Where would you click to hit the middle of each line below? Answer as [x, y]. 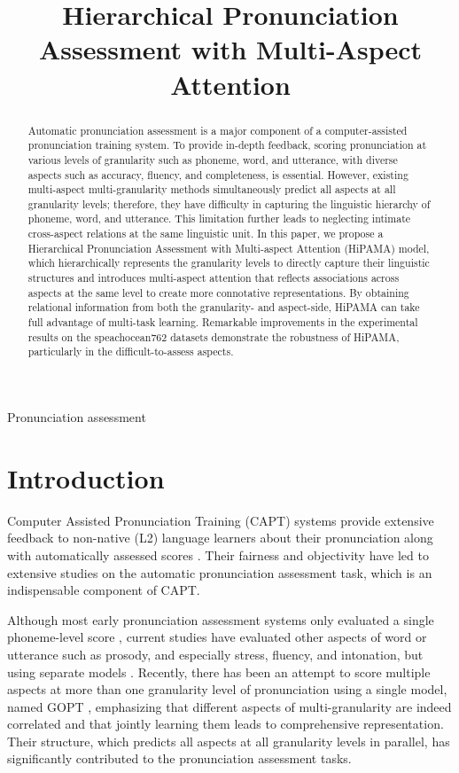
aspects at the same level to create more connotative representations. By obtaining [218, 292]
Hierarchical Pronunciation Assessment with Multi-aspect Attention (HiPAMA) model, [229, 248]
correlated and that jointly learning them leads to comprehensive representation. [226, 724]
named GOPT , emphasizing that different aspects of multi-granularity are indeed [229, 706]
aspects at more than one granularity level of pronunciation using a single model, [227, 689]
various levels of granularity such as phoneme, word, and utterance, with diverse [213, 159]
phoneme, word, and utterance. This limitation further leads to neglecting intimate [219, 219]
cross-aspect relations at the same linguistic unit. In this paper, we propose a [206, 234]
